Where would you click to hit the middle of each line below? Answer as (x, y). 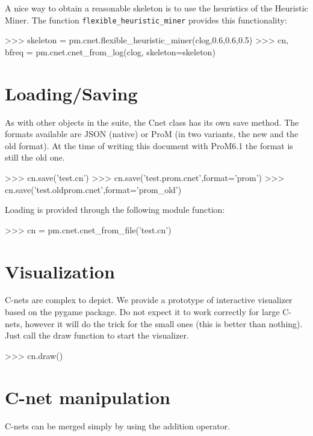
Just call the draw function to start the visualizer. (97, 335)
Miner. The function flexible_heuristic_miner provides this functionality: (146, 20)
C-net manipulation (88, 397)
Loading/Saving (71, 93)
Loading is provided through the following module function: (115, 210)
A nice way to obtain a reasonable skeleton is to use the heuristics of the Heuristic (156, 8)
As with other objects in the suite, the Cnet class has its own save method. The (152, 122)
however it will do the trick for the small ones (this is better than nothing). (164, 323)
